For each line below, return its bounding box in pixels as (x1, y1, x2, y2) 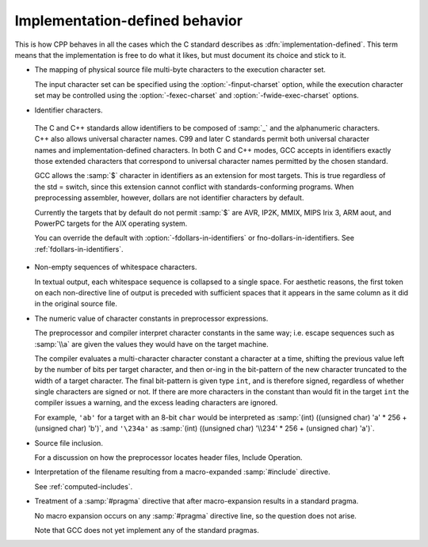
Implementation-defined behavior (14, 12, 243, 29)
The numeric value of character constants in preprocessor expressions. (34, 313, 269, 323)
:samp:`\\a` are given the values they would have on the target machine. (34, 339, 269, 348)
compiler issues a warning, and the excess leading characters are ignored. (34, 398, 278, 408)
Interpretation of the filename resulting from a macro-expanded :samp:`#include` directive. (34, 467, 331, 477)
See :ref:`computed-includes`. (34, 481, 133, 491)
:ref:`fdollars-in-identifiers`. (34, 244, 124, 253)
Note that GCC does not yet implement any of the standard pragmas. (34, 526, 259, 534)
